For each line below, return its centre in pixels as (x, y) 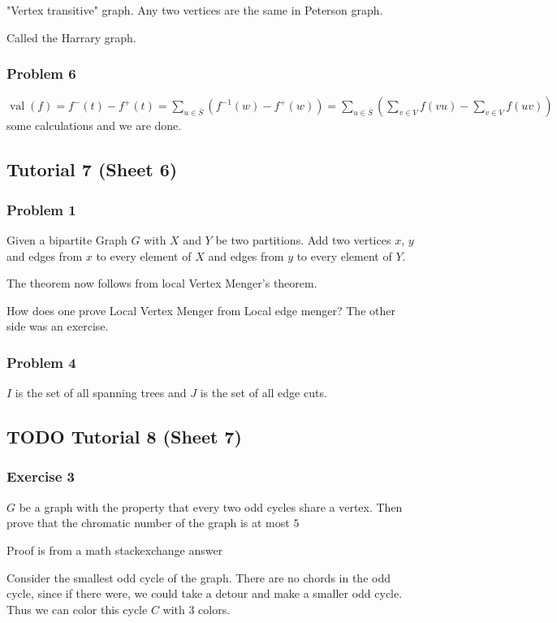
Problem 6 (41, 74)
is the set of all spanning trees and (101, 393)
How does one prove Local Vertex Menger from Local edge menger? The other (201, 310)
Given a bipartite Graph (67, 240)
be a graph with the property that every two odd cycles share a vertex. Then (211, 506)
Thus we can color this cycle (77, 609)
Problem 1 (41, 209)
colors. (214, 609)
